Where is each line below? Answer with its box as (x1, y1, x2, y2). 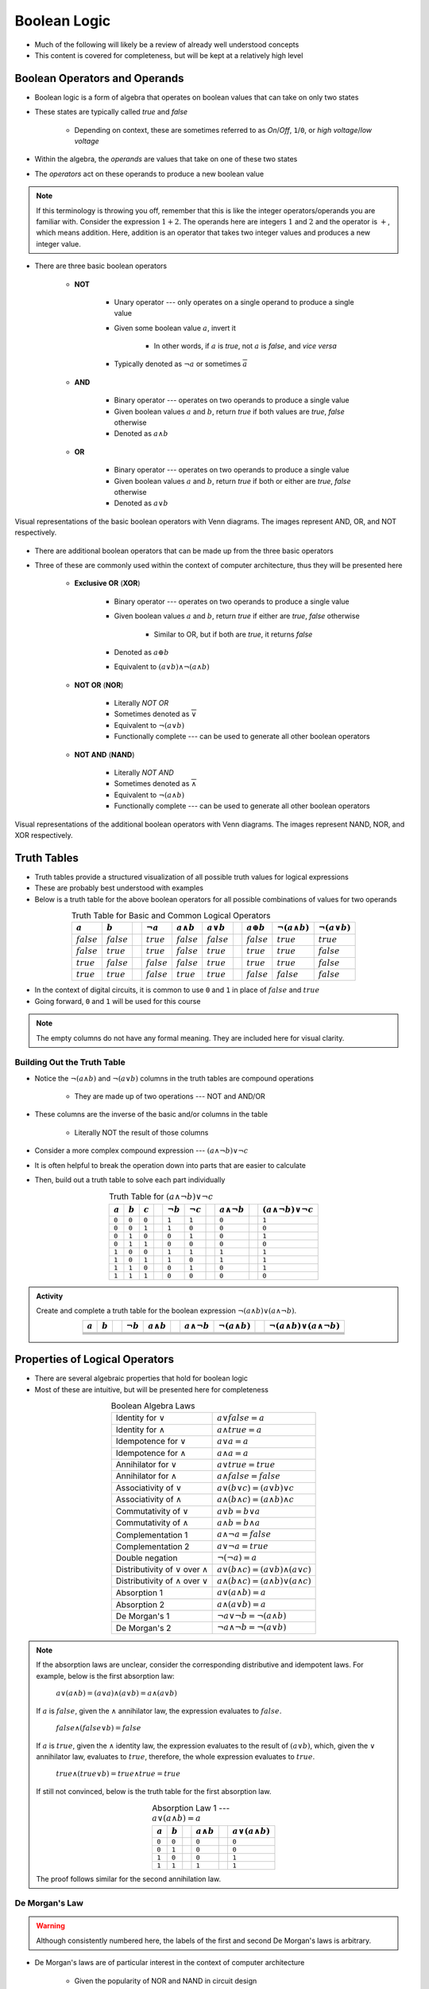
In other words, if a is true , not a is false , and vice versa (153, 341, 337, 351)
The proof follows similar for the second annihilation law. (36, 1874, 222, 1883)
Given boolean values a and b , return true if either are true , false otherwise (114, 611, 361, 621)
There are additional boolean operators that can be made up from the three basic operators (34, 546, 334, 555)
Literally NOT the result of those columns (74, 1127, 209, 1137)
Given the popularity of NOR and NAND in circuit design (74, 1975, 257, 1985)
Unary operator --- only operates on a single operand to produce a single (114, 297, 354, 306)
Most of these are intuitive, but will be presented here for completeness (34, 1384, 269, 1394)
